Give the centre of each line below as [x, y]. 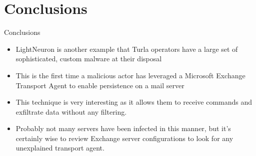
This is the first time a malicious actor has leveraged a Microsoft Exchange [130, 75]
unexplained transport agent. [60, 148]
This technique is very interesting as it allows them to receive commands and [134, 102]
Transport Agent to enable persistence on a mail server [100, 85]
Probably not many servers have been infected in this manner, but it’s [123, 128]
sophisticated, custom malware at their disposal [89, 59]
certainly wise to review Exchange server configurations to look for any [124, 138]
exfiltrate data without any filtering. [71, 111]
